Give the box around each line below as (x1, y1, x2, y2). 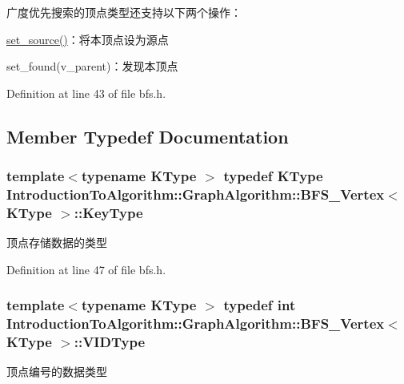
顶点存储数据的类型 (6, 234, 107, 251)
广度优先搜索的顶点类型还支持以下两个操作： (6, 4, 242, 20)
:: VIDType (74, 332, 146, 352)
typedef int (223, 295, 296, 315)
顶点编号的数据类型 (6, 363, 107, 380)
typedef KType (223, 166, 323, 186)
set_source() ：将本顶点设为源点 (6, 30, 169, 47)
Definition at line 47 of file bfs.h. (6, 261, 166, 277)
